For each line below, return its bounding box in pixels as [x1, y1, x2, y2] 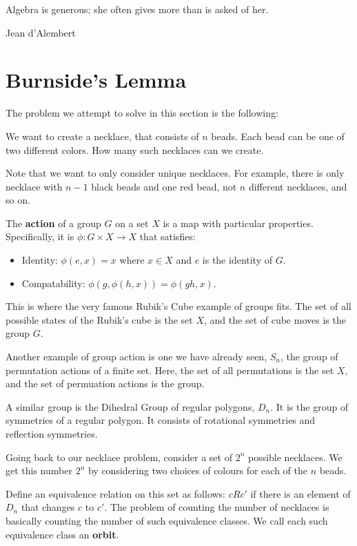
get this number [6, 463, 72, 478]
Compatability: [21, 275, 85, 290]
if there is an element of [250, 486, 351, 500]
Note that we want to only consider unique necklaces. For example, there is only [6, 166, 345, 180]
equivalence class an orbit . [6, 527, 119, 541]
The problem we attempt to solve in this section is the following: [6, 106, 278, 120]
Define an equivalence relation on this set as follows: [6, 486, 226, 500]
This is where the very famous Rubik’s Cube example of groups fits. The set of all [6, 299, 351, 313]
